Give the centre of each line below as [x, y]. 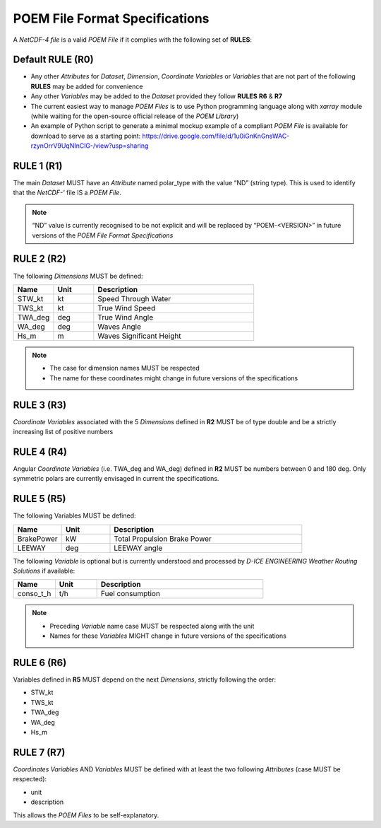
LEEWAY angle [138, 548]
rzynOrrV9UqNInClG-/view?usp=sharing [90, 146]
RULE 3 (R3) [40, 405]
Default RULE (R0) [54, 60]
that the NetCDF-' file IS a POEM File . [67, 193]
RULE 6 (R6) [40, 663]
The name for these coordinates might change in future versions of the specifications [174, 378]
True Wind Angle [126, 317]
